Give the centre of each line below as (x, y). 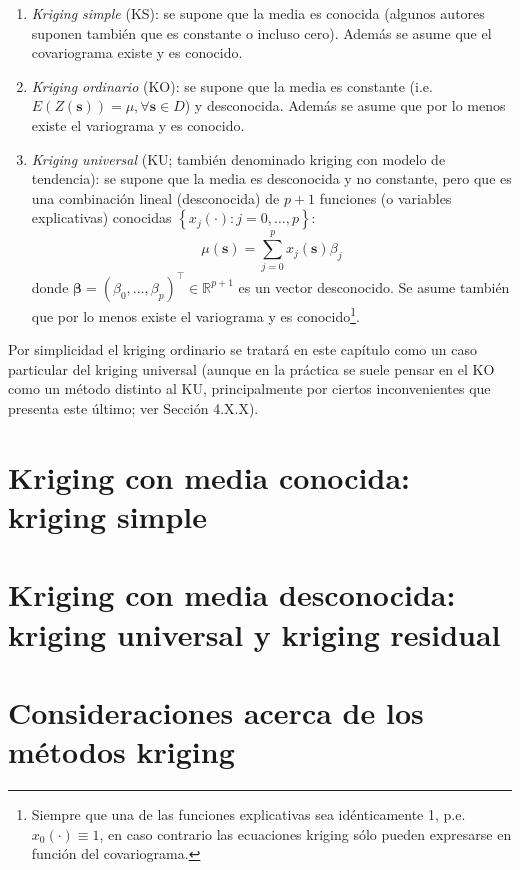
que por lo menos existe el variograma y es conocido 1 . (195, 314)
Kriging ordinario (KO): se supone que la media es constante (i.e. (232, 85)
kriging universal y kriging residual (254, 633)
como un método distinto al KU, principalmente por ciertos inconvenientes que (249, 388)
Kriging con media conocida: (209, 476)
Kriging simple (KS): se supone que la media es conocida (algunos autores (258, 13)
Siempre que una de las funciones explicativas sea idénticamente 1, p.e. (248, 814)
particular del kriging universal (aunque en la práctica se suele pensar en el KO (251, 368)
